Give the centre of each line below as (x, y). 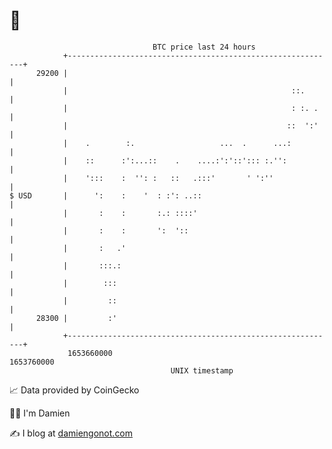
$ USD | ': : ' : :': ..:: (105, 195)
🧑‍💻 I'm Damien (40, 413)
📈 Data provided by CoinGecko (74, 390)
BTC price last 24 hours (204, 47)
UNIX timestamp (202, 370)
